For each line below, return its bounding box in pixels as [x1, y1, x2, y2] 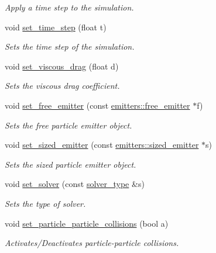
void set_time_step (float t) [5, 20, 107, 33]
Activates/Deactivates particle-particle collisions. [5, 237, 179, 249]
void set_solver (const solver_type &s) [5, 178, 145, 190]
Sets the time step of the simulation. [5, 40, 135, 53]
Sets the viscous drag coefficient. [5, 79, 120, 92]
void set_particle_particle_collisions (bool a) [5, 217, 169, 229]
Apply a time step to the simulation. [5, 1, 134, 13]
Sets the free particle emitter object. [5, 119, 132, 131]
